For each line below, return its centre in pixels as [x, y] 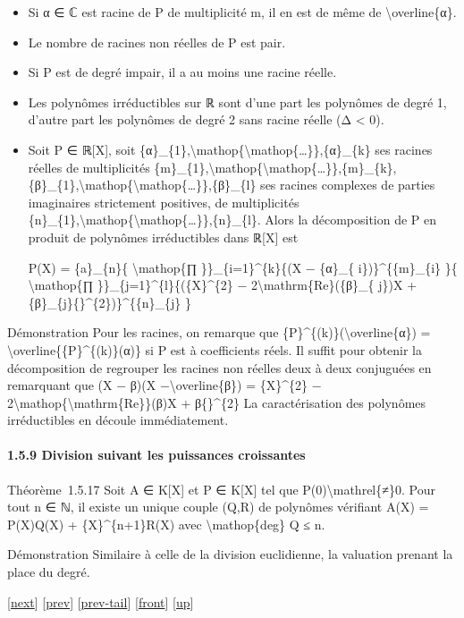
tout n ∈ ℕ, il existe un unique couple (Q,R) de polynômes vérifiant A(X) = [218, 507]
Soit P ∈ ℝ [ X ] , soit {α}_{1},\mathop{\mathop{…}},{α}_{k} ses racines [230, 149]
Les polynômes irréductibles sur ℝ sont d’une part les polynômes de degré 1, [237, 102]
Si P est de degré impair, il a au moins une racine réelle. [182, 72]
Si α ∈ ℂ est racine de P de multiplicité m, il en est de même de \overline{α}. [242, 12]
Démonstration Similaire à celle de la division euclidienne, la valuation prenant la [230, 554]
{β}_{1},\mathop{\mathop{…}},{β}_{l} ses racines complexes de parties [232, 185]
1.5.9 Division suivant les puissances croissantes [156, 455]
